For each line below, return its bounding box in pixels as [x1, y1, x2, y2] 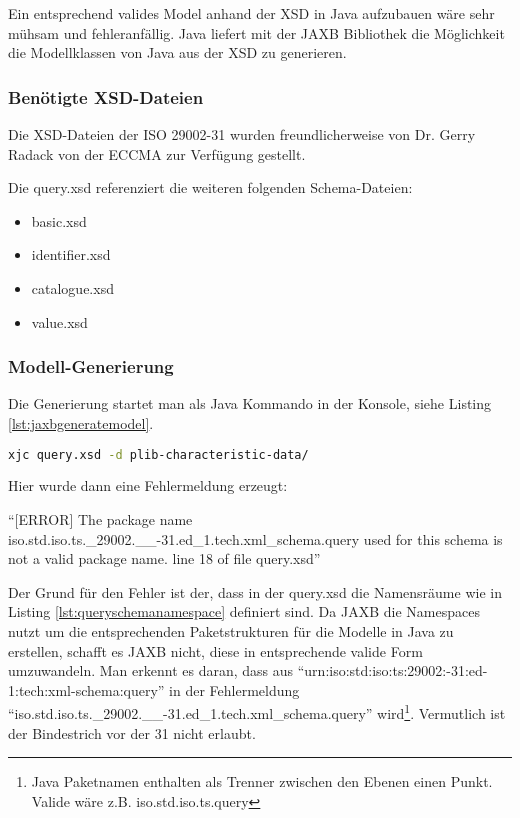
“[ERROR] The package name [8, 509, 193, 530]
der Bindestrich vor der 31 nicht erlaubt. [8, 722, 256, 743]
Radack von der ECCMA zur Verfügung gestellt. [8, 143, 306, 164]
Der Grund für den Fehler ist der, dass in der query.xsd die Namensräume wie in [8, 581, 502, 602]
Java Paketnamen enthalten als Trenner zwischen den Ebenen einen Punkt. [31, 771, 493, 792]
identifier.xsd [31, 244, 111, 265]
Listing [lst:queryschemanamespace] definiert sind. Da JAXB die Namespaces [8, 601, 480, 622]
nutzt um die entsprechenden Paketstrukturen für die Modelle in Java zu [8, 621, 454, 641]
